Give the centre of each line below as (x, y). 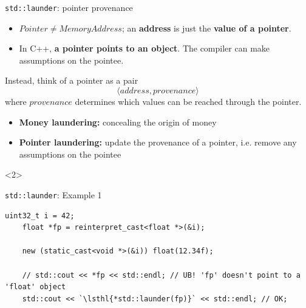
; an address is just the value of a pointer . (206, 28)
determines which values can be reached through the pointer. (188, 102)
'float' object (36, 287)
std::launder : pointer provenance (69, 7)
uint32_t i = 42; (40, 216)
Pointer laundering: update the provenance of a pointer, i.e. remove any (158, 142)
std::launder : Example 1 (53, 195)
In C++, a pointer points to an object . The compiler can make (144, 48)
